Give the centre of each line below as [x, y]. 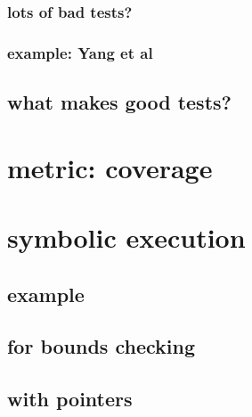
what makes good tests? [119, 102]
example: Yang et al [80, 52]
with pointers [70, 399]
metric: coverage [110, 167]
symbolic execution [126, 237]
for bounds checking [101, 346]
